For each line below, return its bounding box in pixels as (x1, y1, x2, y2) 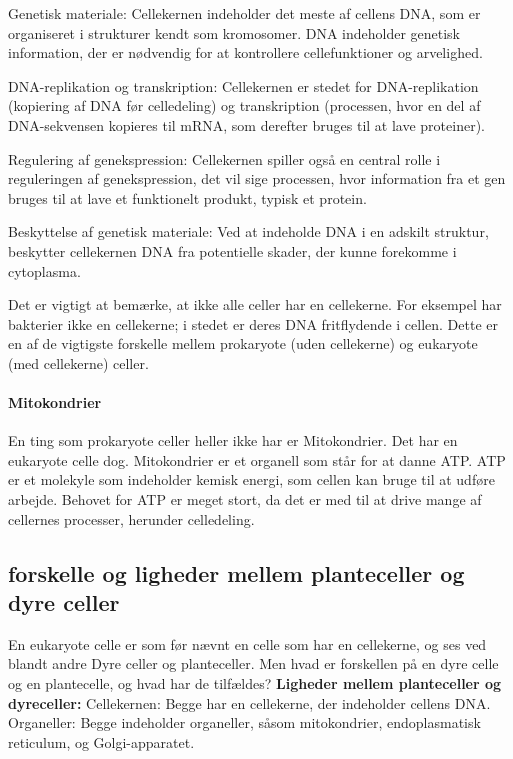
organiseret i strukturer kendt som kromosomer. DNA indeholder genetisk (8, 22, 461, 43)
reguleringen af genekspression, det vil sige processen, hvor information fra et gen (8, 168, 506, 189)
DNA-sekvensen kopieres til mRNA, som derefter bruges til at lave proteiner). (8, 114, 485, 135)
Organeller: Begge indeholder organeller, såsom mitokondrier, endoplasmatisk (8, 712, 481, 733)
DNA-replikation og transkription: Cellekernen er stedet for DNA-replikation (8, 75, 479, 96)
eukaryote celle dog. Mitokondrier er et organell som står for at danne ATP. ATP (8, 449, 506, 470)
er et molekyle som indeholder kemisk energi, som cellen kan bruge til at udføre (8, 469, 495, 490)
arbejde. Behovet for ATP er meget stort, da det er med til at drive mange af (8, 489, 482, 510)
